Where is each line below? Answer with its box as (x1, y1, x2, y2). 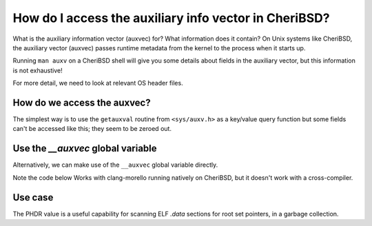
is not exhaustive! (12, 66, 63, 74)
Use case (12, 192, 54, 203)
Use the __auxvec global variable (12, 143, 158, 154)
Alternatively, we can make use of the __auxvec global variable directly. (12, 161, 218, 169)
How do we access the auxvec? (12, 96, 151, 108)
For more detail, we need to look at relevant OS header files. (12, 79, 183, 88)
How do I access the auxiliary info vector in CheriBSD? (12, 10, 330, 25)
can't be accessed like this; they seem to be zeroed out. (12, 125, 172, 133)
